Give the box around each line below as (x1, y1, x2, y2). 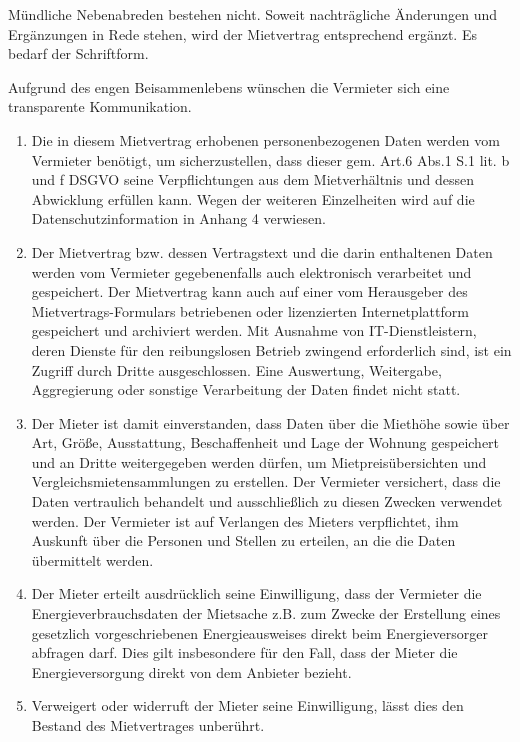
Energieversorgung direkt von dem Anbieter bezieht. (31, 661, 352, 682)
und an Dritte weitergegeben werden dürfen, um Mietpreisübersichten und (31, 451, 487, 472)
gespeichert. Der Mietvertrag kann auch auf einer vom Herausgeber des (31, 281, 468, 302)
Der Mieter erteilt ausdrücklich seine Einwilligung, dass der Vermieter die (31, 583, 482, 604)
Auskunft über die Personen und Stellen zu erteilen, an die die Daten (31, 530, 456, 551)
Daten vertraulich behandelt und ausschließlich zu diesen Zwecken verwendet (31, 491, 503, 512)
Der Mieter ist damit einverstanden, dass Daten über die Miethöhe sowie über (31, 412, 510, 433)
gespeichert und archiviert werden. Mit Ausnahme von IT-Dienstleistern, (31, 320, 477, 341)
